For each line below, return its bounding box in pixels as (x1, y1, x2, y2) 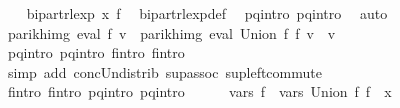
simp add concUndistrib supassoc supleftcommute (7, 61, 322, 82)
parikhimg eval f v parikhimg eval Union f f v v (7, 22, 336, 43)
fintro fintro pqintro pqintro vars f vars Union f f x (7, 81, 392, 102)
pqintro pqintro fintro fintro (7, 42, 185, 63)
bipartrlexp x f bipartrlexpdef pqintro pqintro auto (26, 3, 388, 23)
